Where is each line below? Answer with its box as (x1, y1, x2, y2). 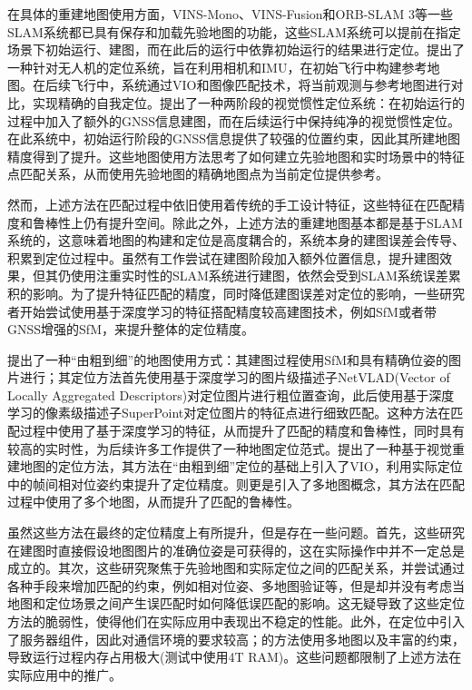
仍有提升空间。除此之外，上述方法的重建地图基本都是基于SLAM (83, 212, 463, 232)
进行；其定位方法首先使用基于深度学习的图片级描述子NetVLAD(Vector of (19, 368, 450, 387)
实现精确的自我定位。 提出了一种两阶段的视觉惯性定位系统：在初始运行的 (32, 93, 465, 112)
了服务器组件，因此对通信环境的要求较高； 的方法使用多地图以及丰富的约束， (7, 629, 465, 648)
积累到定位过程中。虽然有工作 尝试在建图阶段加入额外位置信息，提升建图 (7, 248, 439, 267)
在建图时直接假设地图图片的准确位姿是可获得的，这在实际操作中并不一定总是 (7, 540, 465, 559)
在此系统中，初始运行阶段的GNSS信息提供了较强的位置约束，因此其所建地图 (7, 129, 461, 148)
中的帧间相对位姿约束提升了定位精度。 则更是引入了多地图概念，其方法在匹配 (7, 474, 465, 493)
